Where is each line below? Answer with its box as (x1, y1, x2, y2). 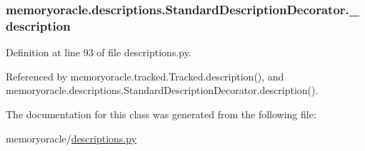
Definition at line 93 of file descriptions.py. (6, 45, 191, 60)
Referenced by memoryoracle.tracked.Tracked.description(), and (6, 68, 284, 83)
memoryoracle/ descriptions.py (6, 130, 137, 145)
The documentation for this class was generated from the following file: (6, 106, 316, 121)
